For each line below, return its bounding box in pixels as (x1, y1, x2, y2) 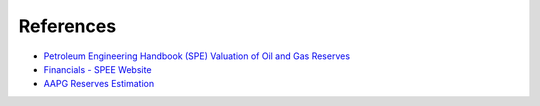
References (18, 15, 117, 37)
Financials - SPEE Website (43, 63, 152, 75)
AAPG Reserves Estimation (43, 78, 155, 90)
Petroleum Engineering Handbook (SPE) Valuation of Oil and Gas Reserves (43, 50, 350, 62)
